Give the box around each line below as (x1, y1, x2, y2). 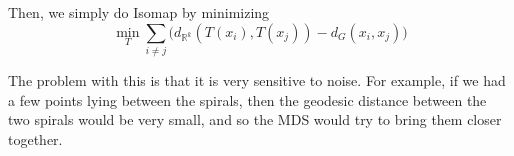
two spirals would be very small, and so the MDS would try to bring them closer (8, 109, 502, 130)
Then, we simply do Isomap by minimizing (8, 2, 270, 22)
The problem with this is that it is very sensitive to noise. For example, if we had (8, 69, 506, 90)
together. (8, 128, 63, 149)
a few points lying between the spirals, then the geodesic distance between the (8, 89, 487, 110)
